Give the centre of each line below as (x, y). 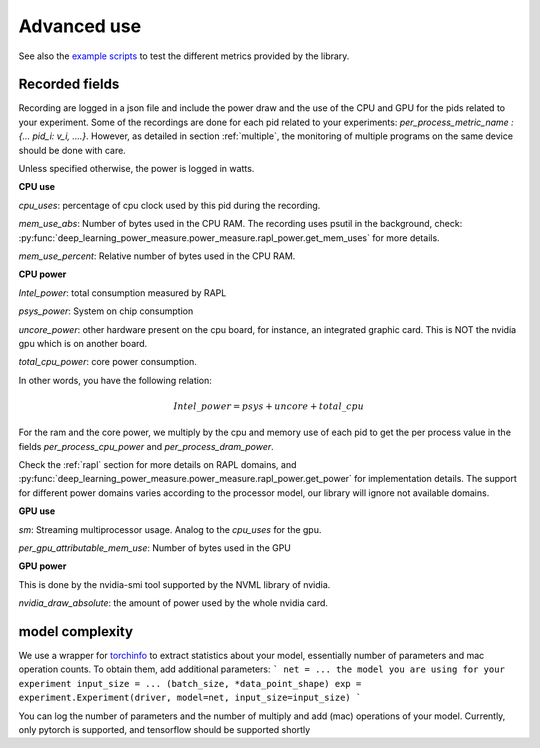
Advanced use (80, 26)
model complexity (76, 631)
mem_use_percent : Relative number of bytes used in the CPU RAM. (157, 256)
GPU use (37, 511)
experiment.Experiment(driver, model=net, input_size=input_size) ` (190, 698)
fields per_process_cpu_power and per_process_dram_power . (146, 446)
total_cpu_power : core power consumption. (107, 362)
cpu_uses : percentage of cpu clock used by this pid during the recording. (169, 205)
